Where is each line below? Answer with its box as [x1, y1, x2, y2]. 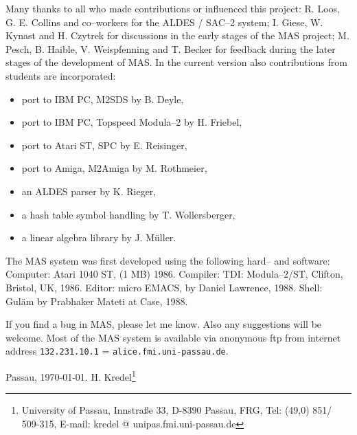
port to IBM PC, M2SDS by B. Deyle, [21, 91, 184, 106]
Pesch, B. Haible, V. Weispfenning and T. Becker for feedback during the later [5, 41, 336, 56]
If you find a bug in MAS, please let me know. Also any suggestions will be [5, 317, 322, 331]
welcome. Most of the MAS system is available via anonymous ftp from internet [5, 330, 341, 344]
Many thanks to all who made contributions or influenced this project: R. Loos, [5, 1, 340, 15]
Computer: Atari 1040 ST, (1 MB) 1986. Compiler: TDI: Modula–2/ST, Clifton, [5, 267, 343, 281]
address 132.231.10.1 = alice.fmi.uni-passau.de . [5, 344, 229, 358]
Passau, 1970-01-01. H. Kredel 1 [5, 367, 136, 383]
